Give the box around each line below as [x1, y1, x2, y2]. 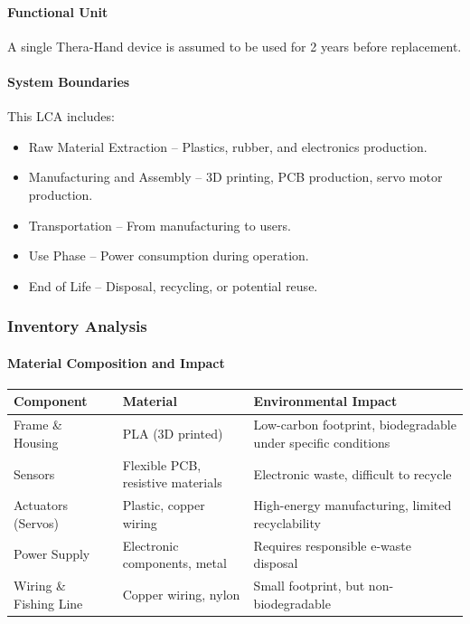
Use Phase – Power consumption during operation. [28, 246, 309, 265]
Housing [14, 432, 59, 451]
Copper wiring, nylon [122, 584, 240, 603]
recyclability [253, 513, 321, 532]
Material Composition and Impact [7, 353, 225, 372]
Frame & [14, 415, 62, 434]
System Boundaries [7, 71, 130, 90]
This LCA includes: [7, 107, 115, 126]
